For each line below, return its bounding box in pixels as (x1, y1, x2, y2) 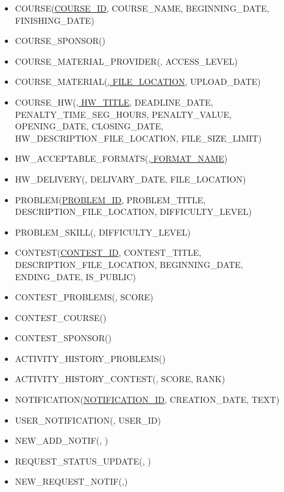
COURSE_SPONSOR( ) (15, 34, 106, 47)
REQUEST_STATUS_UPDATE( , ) (15, 454, 151, 467)
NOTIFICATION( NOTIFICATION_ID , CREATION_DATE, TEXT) (15, 393, 280, 406)
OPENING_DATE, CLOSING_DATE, (15, 120, 163, 132)
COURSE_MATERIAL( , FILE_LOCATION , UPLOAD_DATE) (15, 75, 261, 88)
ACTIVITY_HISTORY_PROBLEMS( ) (15, 352, 166, 364)
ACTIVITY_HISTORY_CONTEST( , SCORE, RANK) (15, 372, 225, 385)
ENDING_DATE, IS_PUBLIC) (15, 270, 137, 283)
